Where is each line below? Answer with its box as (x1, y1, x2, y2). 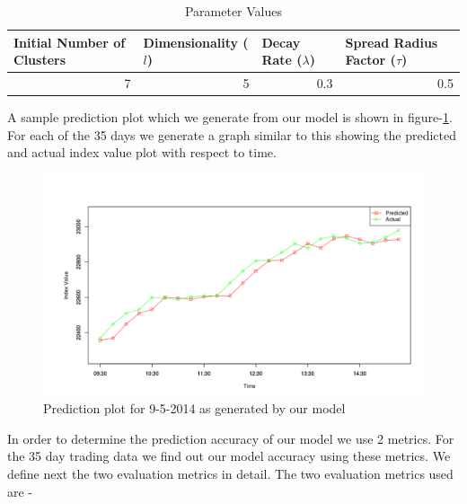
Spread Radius (345, 32, 438, 51)
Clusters (13, 50, 66, 69)
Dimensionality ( (143, 32, 249, 51)
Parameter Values (184, 2, 283, 20)
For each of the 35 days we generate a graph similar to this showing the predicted (7, 125, 456, 144)
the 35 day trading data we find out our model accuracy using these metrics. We (7, 447, 451, 465)
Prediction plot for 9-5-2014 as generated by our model (43, 399, 346, 418)
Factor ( (345, 50, 396, 69)
